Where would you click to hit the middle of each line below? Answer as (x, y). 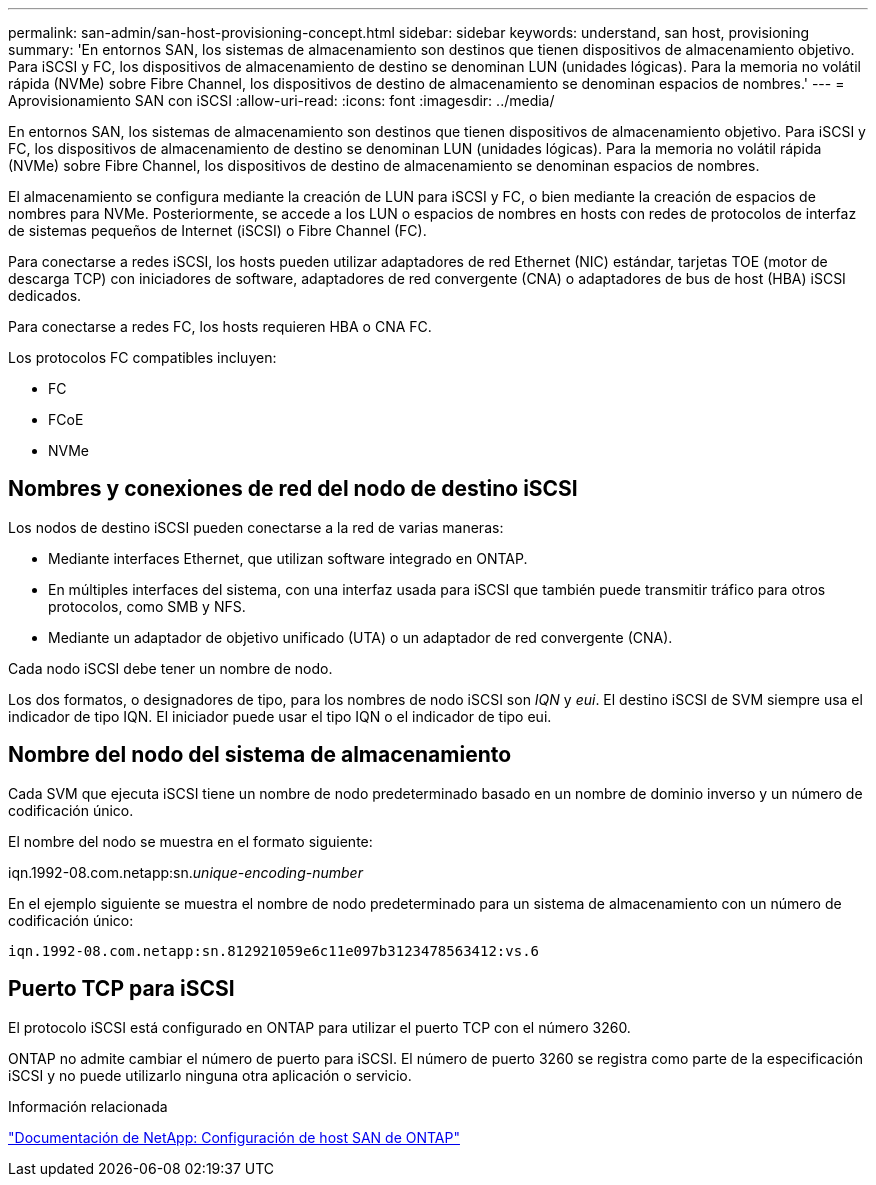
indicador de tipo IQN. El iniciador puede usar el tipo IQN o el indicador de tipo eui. (280, 716)
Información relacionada (88, 1106)
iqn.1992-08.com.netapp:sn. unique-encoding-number (185, 872)
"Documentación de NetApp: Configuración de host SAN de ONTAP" (234, 1137)
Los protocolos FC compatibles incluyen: (142, 357)
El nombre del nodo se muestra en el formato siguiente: (190, 841)
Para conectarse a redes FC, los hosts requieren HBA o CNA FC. (220, 326)
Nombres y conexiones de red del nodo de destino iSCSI (293, 489)
